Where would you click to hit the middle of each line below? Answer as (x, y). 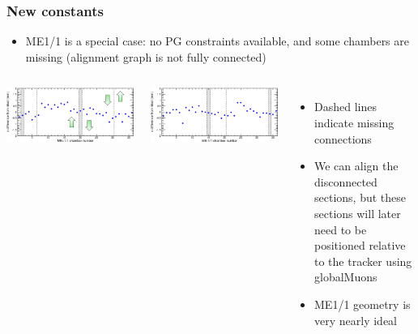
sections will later (358, 213)
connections (343, 138)
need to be (341, 229)
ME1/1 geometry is (363, 304)
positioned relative (360, 245)
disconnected (346, 181)
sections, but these (360, 197)
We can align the (356, 166)
